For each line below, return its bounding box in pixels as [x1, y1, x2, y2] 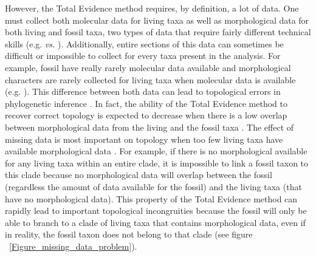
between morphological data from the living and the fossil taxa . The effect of [5, 120, 294, 133]
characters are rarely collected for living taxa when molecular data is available [5, 73, 296, 86]
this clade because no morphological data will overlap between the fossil [5, 168, 272, 181]
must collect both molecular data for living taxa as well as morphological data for [5, 13, 309, 26]
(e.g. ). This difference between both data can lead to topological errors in [5, 85, 281, 98]
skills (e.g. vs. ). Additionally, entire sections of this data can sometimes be [5, 37, 284, 50]
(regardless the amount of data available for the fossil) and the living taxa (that [5, 180, 302, 193]
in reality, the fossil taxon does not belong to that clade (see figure [5, 228, 253, 241]
